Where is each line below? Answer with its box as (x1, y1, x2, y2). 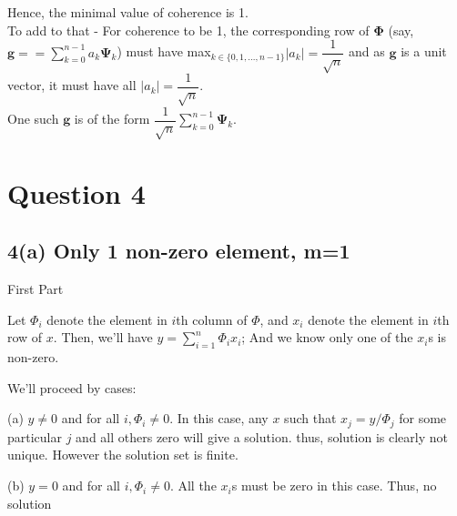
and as (349, 42, 385, 61)
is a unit (401, 42, 447, 61)
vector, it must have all (7, 76, 137, 95)
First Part (7, 279, 64, 298)
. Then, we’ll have (53, 328, 153, 347)
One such (7, 109, 59, 128)
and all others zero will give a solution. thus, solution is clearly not (76, 427, 448, 446)
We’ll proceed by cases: (7, 378, 137, 397)
